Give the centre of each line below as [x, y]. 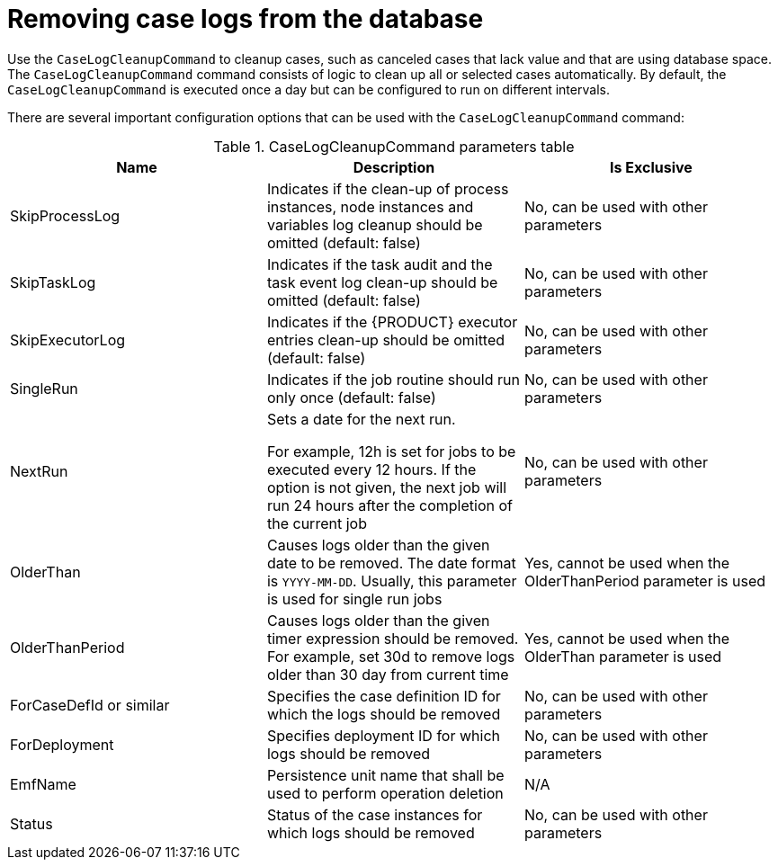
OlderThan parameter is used [623, 656]
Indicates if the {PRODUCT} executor [392, 322]
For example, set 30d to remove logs [391, 656]
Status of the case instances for [375, 814]
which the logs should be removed [384, 714]
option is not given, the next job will [387, 487]
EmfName [43, 784]
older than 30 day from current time [388, 674]
